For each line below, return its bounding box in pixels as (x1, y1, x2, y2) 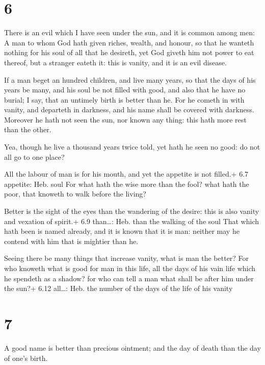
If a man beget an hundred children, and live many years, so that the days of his (4, 74, 256, 85)
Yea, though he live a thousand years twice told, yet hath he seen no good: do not (4, 141, 260, 152)
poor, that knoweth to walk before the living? (4, 188, 146, 199)
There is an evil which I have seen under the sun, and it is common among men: (4, 27, 255, 38)
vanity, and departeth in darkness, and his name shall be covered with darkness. (4, 104, 254, 115)
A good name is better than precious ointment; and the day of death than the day (4, 342, 261, 353)
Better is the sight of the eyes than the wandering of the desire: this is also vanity (4, 206, 259, 216)
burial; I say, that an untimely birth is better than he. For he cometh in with (4, 94, 245, 105)
